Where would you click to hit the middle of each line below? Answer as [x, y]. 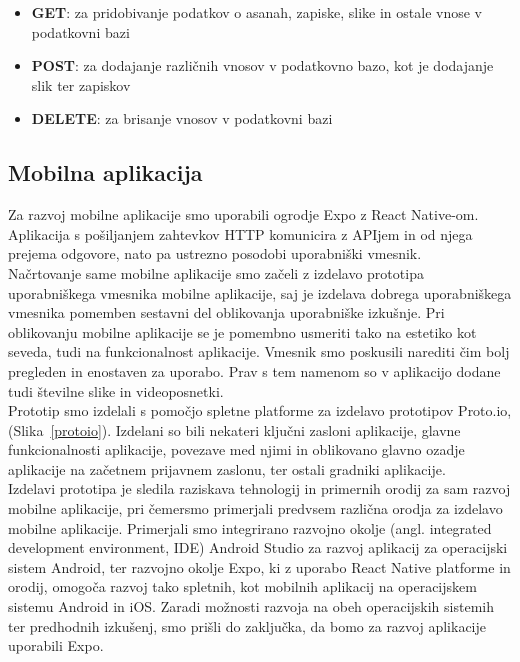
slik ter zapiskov [81, 84]
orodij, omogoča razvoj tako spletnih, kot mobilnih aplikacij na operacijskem [242, 586]
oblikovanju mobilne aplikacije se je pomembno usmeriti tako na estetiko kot [242, 331]
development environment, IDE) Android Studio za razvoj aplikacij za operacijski [258, 547]
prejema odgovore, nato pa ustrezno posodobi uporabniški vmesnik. [215, 253]
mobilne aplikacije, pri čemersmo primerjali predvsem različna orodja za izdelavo [255, 508]
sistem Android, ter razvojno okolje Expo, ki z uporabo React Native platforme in [259, 566]
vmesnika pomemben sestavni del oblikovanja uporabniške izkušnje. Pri [226, 312]
